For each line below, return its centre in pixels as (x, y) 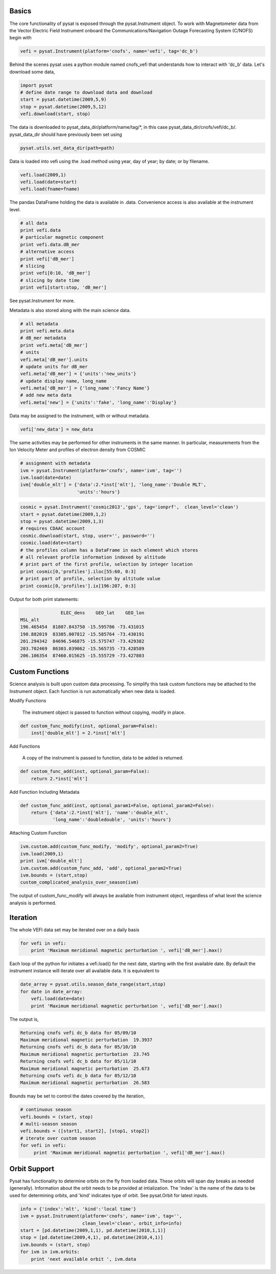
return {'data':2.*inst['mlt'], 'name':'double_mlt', (100, 813)
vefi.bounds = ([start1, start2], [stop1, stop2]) (85, 1131)
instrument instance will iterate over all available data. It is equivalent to (84, 971)
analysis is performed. (33, 903)
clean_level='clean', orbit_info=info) (132, 1223)
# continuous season (46, 1110)
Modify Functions (28, 701)
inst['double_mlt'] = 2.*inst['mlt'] (78, 733)
